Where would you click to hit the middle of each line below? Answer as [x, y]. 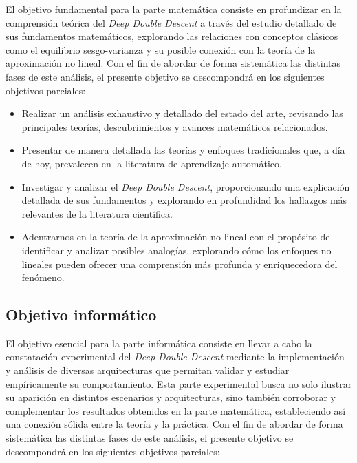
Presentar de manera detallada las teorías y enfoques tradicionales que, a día [183, 150]
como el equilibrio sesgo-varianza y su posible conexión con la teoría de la [161, 49]
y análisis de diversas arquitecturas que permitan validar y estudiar [148, 370]
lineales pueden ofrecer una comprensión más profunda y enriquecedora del [180, 264]
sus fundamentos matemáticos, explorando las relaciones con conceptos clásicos [172, 36]
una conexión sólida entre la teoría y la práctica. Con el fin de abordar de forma [174, 424]
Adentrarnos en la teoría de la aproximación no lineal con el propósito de [176, 237]
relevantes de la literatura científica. [97, 213]
